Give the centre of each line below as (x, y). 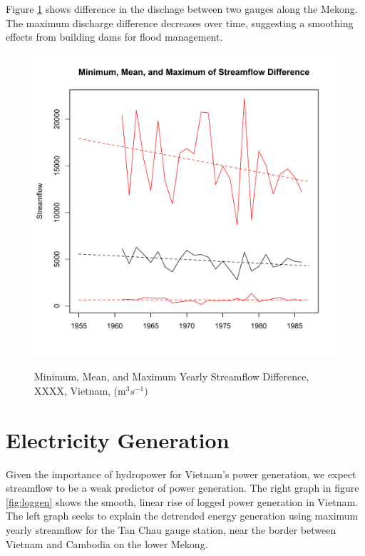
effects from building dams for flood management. (114, 37)
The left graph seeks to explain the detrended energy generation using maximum (182, 516)
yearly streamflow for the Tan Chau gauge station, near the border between (171, 530)
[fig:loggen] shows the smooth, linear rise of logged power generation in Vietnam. (182, 501)
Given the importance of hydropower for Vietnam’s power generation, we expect (181, 474)
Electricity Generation (118, 439)
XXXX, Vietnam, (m (80, 390)
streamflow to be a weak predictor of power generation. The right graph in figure (182, 488)
